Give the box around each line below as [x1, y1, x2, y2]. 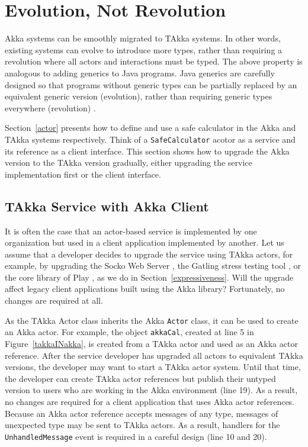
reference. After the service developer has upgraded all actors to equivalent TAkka [5, 349, 303, 361]
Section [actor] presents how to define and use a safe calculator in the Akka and [5, 121, 296, 134]
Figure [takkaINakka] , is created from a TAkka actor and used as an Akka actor [5, 337, 298, 349]
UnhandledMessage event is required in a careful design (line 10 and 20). [5, 430, 267, 442]
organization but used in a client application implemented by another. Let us [5, 236, 284, 249]
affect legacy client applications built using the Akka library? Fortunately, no [5, 282, 285, 295]
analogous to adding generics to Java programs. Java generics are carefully [5, 66, 275, 79]
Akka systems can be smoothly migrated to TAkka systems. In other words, [5, 32, 281, 44]
